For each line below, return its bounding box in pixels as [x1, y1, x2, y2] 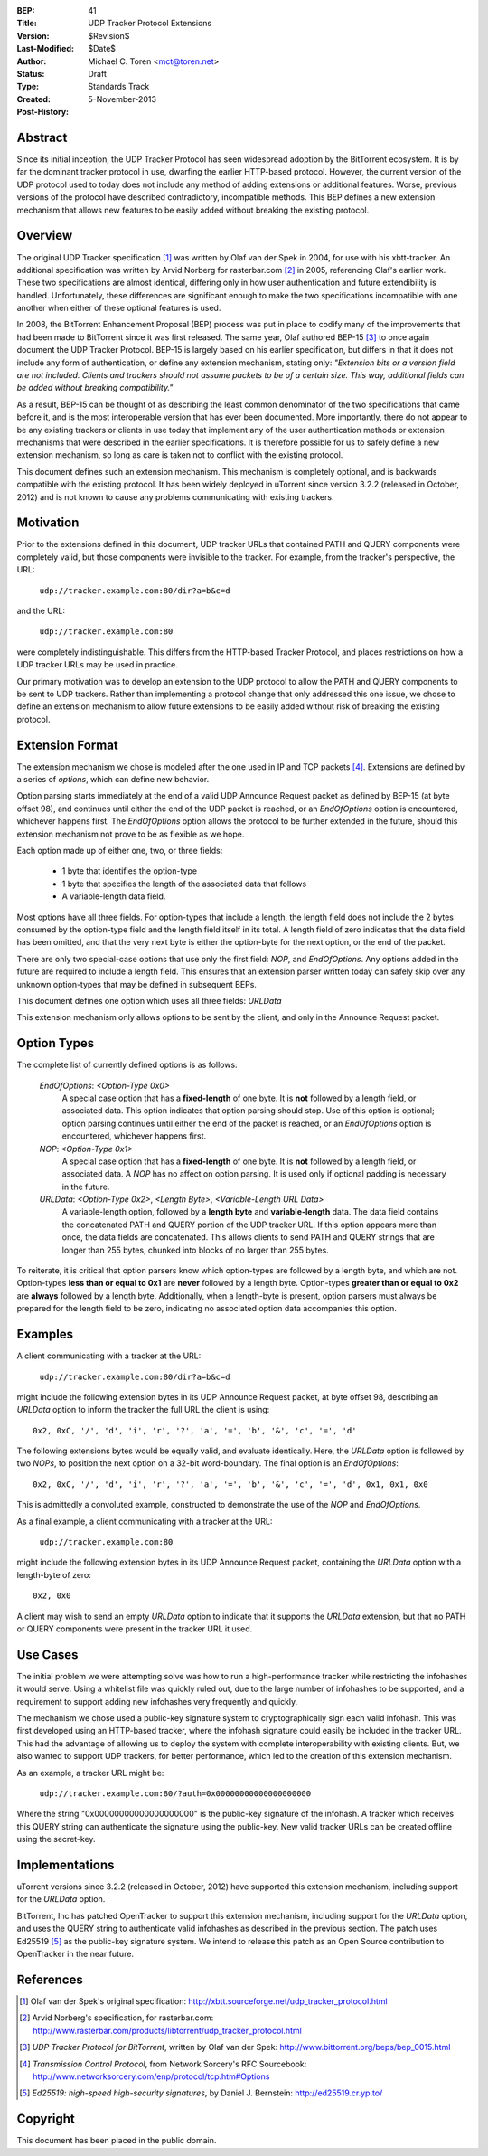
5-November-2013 [88, 93, 157, 104]
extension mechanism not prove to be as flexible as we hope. [16, 828, 245, 839]
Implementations [16, 1858, 115, 1872]
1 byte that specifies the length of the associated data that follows [61, 878, 307, 889]
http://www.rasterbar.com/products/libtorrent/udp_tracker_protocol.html [33, 2025, 302, 2036]
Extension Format [16, 737, 119, 752]
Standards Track [88, 81, 150, 92]
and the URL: [16, 606, 65, 616]
